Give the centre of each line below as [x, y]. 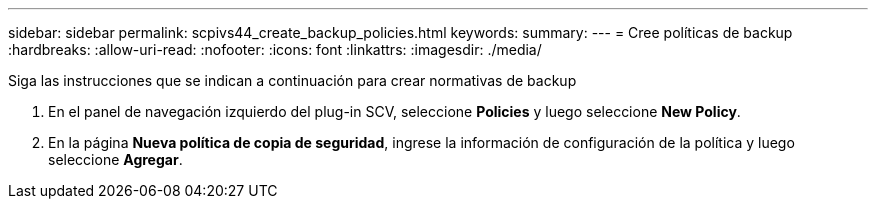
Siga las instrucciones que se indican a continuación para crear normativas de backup [292, 80]
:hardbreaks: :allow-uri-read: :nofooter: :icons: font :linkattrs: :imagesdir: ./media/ [275, 49]
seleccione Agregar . [115, 159]
